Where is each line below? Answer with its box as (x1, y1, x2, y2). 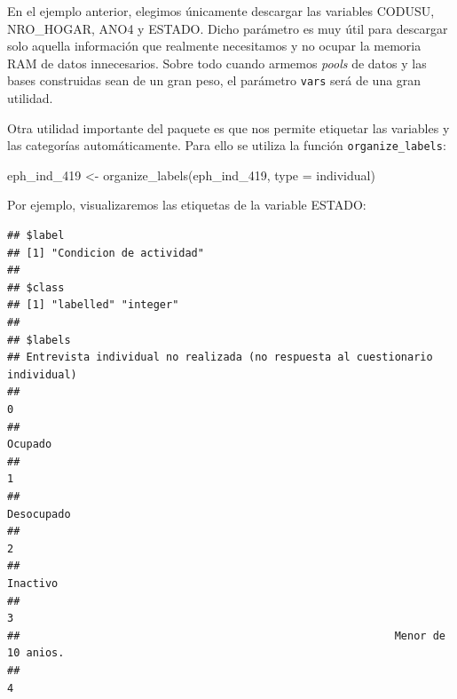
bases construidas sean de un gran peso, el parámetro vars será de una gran (7, 71, 422, 90)
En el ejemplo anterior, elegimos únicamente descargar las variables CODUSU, (7, 2, 435, 20)
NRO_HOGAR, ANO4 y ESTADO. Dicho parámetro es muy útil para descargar (7, 19, 448, 37)
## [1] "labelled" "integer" (7, 298, 179, 312)
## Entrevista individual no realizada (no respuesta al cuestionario (7, 351, 433, 364)
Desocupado (7, 507, 71, 520)
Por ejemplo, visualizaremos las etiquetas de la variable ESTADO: (7, 195, 366, 214)
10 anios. (7, 647, 65, 660)
